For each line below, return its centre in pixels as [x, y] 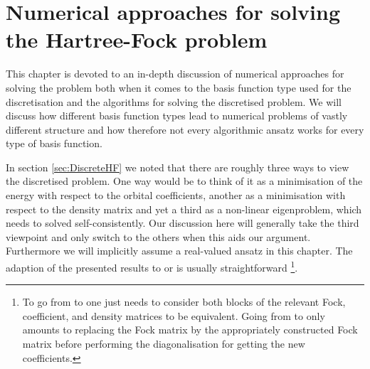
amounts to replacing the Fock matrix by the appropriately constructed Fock [190, 330]
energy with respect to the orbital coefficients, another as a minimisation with [176, 195]
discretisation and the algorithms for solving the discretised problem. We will [174, 101]
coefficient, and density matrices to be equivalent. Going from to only [174, 315]
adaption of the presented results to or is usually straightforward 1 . [152, 266]
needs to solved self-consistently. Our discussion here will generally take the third [183, 223]
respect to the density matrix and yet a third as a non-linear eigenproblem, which [184, 209]
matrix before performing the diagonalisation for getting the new [164, 344]
